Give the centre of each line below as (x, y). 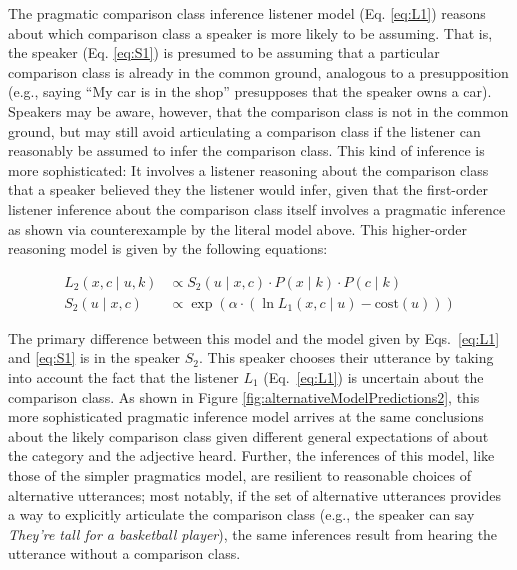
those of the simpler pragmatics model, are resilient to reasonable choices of (239, 474)
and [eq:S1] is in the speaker (94, 357)
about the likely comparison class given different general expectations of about (248, 435)
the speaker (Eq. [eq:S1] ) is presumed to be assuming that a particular (224, 52)
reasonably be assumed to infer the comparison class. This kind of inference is (246, 150)
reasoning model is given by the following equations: (168, 248)
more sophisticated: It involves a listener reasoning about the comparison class (248, 169)
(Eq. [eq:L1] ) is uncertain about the (373, 376)
